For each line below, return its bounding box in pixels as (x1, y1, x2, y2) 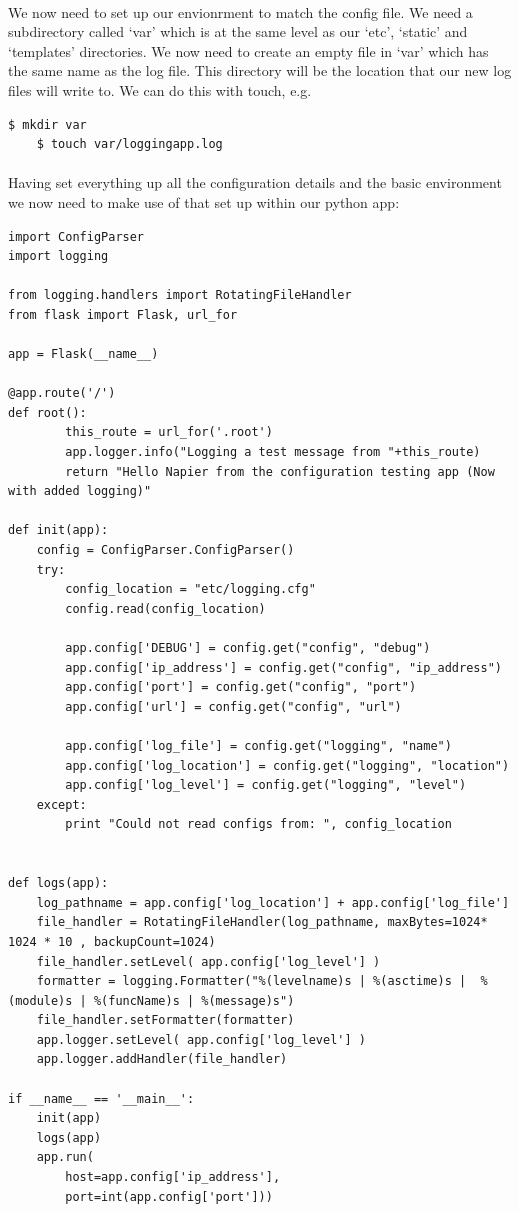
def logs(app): (8, 876, 109, 891)
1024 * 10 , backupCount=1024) (8, 934, 216, 949)
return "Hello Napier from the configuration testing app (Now (65, 464, 495, 479)
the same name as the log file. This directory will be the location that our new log (8, 60, 512, 81)
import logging (8, 249, 109, 264)
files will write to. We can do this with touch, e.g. (8, 79, 312, 100)
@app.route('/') (8, 386, 116, 401)
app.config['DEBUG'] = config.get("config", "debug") (65, 641, 431, 655)
